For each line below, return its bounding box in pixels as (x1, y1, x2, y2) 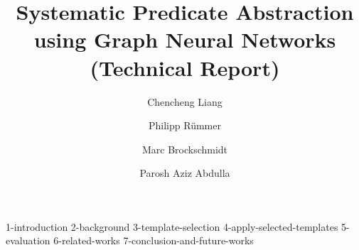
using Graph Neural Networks (33, 25, 336, 54)
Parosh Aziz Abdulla (139, 165, 230, 180)
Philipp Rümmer (149, 118, 221, 133)
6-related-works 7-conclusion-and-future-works (53, 233, 254, 248)
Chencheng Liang (147, 94, 223, 109)
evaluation (6, 233, 50, 248)
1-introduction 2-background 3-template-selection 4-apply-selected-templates (6, 219, 338, 234)
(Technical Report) (90, 53, 280, 82)
